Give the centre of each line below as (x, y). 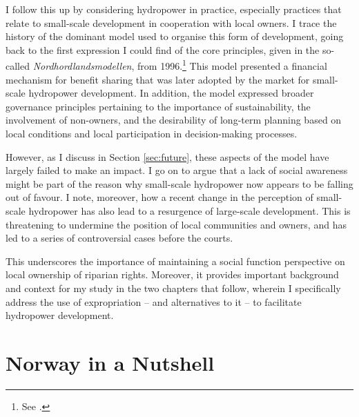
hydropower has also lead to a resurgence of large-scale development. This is (190, 210)
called (18, 66)
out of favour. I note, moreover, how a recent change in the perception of (159, 197)
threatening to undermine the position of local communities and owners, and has (176, 224)
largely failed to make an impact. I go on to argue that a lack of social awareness (177, 170)
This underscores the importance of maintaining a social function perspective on (175, 261)
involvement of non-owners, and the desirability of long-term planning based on (174, 120)
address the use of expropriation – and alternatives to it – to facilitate (154, 301)
